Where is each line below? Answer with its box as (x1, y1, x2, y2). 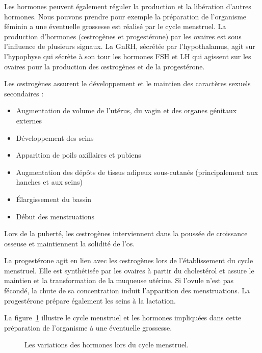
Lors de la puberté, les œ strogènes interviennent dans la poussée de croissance (4, 228, 248, 239)
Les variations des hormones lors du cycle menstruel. (24, 339, 189, 350)
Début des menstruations (16, 211, 95, 221)
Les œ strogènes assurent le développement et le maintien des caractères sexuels (4, 78, 251, 89)
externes (16, 115, 42, 125)
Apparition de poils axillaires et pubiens (16, 149, 141, 160)
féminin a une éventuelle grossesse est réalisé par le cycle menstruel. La (4, 21, 226, 32)
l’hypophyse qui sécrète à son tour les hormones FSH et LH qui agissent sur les (4, 51, 251, 61)
